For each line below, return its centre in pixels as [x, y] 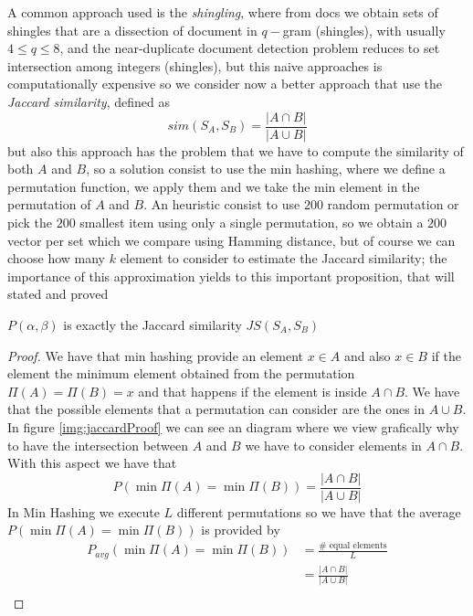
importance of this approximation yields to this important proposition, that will [231, 276]
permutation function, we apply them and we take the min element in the [214, 186]
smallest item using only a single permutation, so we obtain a [252, 222]
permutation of [49, 204]
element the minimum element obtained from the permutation [181, 373]
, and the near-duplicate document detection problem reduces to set [250, 48]
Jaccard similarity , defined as [89, 101]
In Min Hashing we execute [84, 511]
